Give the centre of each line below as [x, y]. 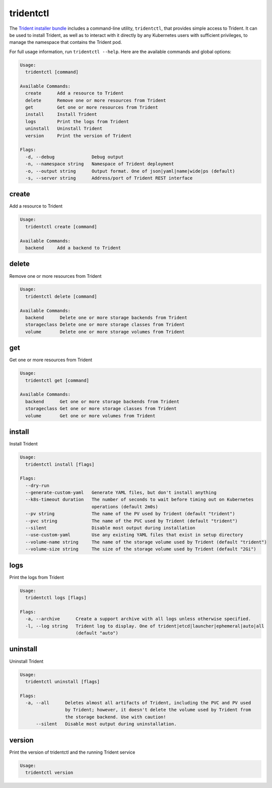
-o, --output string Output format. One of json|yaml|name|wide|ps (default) [130, 171]
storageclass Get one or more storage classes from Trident [101, 409]
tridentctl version [49, 773]
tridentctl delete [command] [61, 296]
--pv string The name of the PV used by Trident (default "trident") [130, 514]
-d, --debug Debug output [75, 157]
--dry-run [38, 485]
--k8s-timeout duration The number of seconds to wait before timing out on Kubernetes [140, 500]
